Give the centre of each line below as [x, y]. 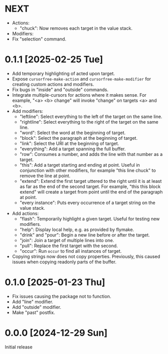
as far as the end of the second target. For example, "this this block [90, 186]
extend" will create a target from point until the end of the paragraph [91, 192]
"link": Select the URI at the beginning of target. [69, 143]
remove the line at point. [45, 176]
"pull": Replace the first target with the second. [69, 246]
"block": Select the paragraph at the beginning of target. [79, 138]
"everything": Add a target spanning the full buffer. [73, 149]
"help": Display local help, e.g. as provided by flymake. [77, 229]
